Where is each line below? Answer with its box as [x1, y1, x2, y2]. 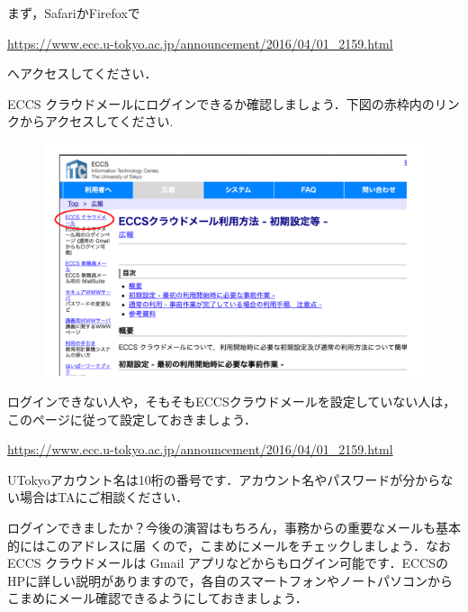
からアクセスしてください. [19, 112, 174, 131]
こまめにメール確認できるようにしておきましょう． [7, 589, 308, 607]
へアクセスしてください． [7, 64, 157, 83]
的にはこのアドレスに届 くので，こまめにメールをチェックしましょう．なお [7, 535, 451, 554]
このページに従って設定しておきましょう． [7, 409, 257, 428]
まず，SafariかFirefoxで [7, 4, 140, 22]
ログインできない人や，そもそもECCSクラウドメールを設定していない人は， [7, 391, 456, 410]
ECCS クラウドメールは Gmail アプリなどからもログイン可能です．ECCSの [7, 553, 448, 572]
